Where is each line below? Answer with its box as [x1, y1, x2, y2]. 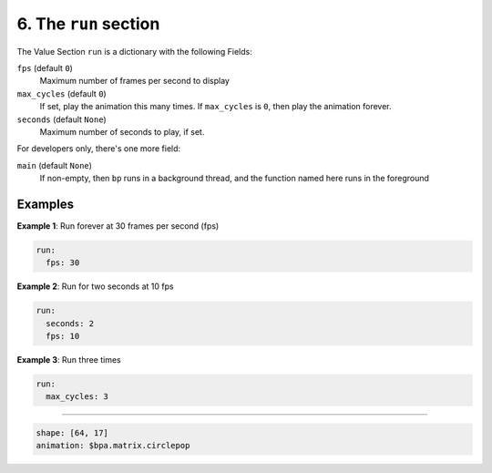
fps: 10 [46, 331, 80, 342]
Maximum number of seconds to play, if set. [39, 126, 205, 137]
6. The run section [16, 14, 160, 34]
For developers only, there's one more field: [16, 143, 181, 154]
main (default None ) [16, 159, 93, 170]
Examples [16, 196, 75, 211]
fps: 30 [46, 258, 80, 268]
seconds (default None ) [16, 114, 107, 125]
